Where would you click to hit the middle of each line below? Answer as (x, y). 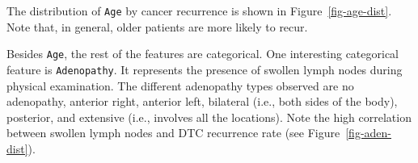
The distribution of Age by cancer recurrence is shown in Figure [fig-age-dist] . (199, 10)
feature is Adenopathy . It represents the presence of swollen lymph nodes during (205, 69)
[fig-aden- (369, 133)
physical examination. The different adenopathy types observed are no (180, 85)
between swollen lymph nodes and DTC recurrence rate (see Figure (173, 133)
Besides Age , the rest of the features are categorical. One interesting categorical (203, 54)
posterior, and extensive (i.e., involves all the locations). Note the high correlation (209, 117)
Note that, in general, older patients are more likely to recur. (157, 26)
